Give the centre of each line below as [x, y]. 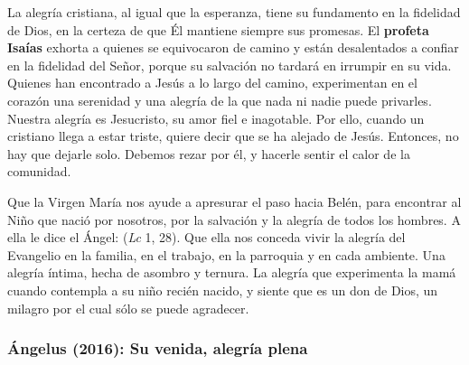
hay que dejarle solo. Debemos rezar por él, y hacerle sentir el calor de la [209, 153]
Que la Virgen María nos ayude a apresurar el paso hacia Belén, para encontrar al [234, 201]
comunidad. [39, 171]
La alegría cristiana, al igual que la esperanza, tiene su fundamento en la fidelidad [234, 12]
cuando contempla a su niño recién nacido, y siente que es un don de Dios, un [223, 290]
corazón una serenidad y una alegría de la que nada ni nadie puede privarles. [220, 100]
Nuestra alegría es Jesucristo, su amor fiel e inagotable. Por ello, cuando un [216, 118]
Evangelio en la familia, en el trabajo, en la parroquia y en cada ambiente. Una [226, 254]
